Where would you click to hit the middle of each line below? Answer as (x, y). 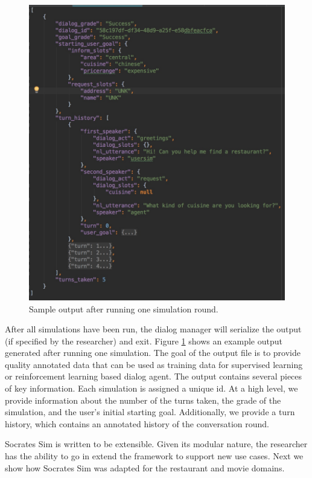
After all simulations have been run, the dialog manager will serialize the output (153, 329)
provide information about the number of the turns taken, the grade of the (143, 400)
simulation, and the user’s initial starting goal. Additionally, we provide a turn (150, 412)
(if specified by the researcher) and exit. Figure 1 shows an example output (144, 341)
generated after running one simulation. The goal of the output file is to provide (153, 353)
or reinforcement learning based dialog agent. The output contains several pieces (154, 376)
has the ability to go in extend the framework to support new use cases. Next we (154, 456)
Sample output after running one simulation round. (124, 308)
